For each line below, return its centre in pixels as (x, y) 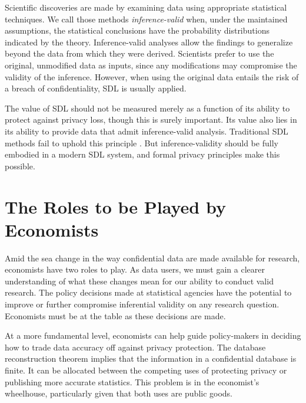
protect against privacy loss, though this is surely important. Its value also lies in (151, 119)
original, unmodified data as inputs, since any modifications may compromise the (151, 65)
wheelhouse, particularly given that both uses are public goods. (119, 393)
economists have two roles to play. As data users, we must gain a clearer (135, 269)
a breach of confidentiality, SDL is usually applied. (96, 88)
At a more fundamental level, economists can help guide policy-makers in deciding (153, 335)
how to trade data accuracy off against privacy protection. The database (135, 347)
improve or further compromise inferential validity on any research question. (142, 304)
